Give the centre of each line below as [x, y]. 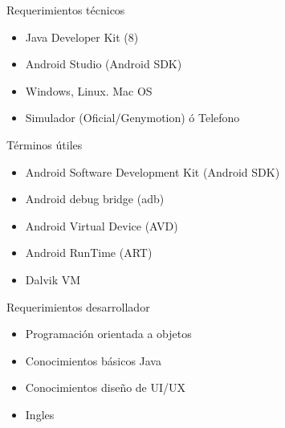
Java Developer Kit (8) [82, 37]
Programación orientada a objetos [108, 334]
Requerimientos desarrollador [78, 306]
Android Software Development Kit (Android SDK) [153, 171]
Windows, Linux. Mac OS [89, 90]
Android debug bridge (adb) [95, 199]
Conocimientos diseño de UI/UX [106, 387]
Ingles [40, 414]
